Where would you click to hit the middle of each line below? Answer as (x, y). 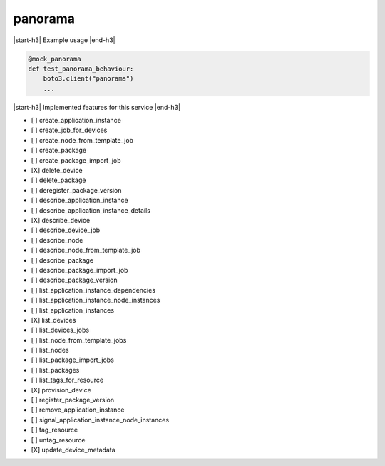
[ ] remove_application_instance (78, 410)
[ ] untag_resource (58, 440)
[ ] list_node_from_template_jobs (79, 340)
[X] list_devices (53, 320)
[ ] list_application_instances (72, 310)
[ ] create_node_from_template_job (82, 140)
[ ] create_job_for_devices (69, 130)
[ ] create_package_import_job (76, 160)
